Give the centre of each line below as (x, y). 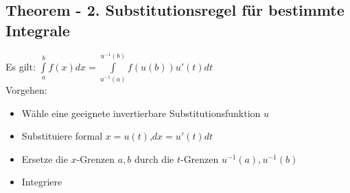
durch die (154, 158)
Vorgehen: (26, 89)
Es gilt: (21, 66)
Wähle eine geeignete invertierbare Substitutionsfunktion (141, 113)
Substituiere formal (62, 136)
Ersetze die (45, 158)
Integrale (38, 30)
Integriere (42, 182)
